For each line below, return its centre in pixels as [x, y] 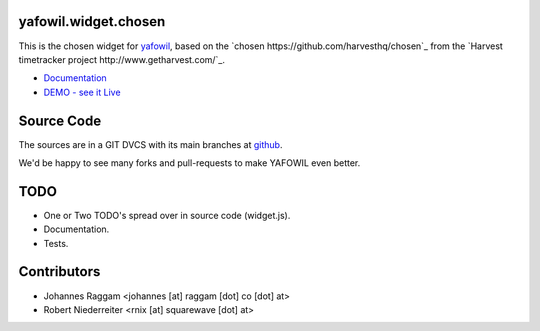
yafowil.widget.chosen [92, 21]
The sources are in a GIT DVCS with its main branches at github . [150, 144]
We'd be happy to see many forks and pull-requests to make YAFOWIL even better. [189, 162]
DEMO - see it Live [82, 92]
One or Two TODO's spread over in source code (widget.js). [167, 215]
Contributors [59, 271]
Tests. [56, 243]
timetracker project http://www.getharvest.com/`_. [121, 59]
